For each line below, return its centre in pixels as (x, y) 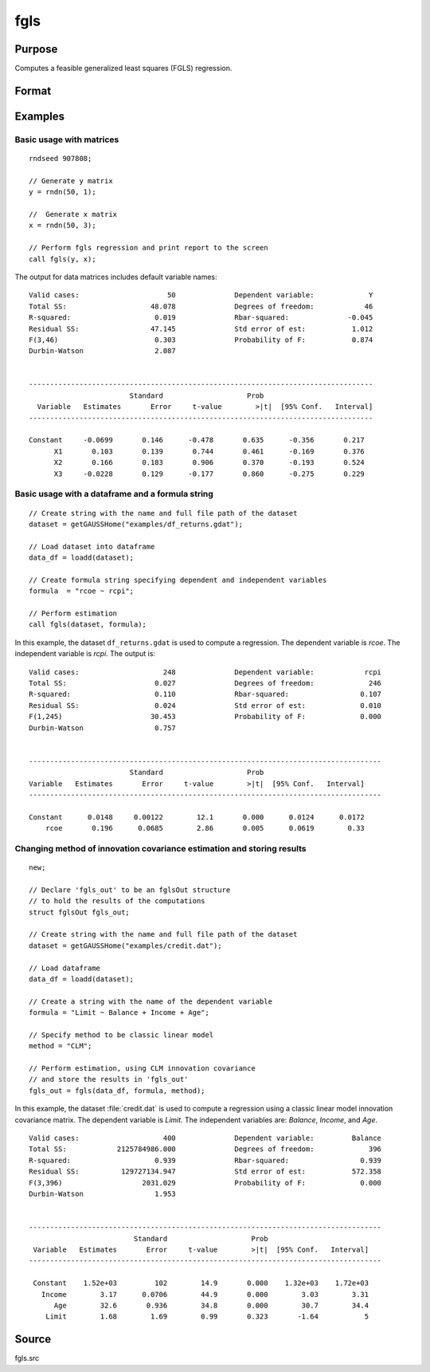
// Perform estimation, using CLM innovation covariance (143, 1069)
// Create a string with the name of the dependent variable (150, 1001)
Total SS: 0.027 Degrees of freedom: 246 (205, 683)
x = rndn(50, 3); (63, 226)
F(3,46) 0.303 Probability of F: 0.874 (201, 340)
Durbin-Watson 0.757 (103, 728)
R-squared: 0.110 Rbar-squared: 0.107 (205, 694)
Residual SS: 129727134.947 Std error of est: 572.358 (205, 1172)
